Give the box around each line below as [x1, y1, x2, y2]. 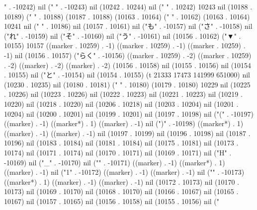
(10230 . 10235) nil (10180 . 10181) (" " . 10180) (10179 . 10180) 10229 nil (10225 [4, 79, 251, 89]
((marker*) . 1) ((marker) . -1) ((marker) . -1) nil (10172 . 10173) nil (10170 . [4, 176, 240, 187]
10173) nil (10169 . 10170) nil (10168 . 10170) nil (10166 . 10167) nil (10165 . [4, 186, 239, 197]
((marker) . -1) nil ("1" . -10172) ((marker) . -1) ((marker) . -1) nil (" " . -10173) [4, 167, 245, 177]
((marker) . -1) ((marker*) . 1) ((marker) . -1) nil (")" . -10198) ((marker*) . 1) [4, 118, 244, 129]
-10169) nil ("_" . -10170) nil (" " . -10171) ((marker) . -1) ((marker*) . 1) [4, 157, 225, 167]
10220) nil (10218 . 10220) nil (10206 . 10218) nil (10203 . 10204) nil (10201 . [4, 98, 239, 109]
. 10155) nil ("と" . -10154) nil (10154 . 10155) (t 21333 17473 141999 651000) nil [4, 70, 251, 80]
